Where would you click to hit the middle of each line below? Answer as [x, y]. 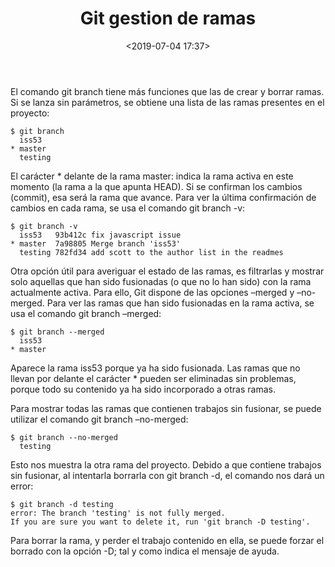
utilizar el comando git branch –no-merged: [99, 419]
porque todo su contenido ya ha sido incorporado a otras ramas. [143, 389]
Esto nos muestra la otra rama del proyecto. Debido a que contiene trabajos [166, 464]
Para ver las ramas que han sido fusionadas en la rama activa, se [180, 303]
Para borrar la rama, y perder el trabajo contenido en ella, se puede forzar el [167, 540]
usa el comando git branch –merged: [86, 313]
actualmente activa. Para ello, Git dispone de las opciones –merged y [152, 292]
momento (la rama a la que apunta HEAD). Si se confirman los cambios [156, 186]
